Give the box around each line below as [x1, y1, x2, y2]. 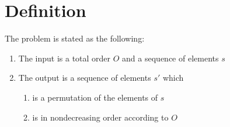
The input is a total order [18, 52, 111, 64]
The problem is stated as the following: [5, 32, 145, 44]
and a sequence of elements [122, 52, 219, 64]
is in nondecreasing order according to [32, 111, 169, 123]
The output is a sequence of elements [18, 71, 151, 84]
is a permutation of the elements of [32, 91, 158, 103]
